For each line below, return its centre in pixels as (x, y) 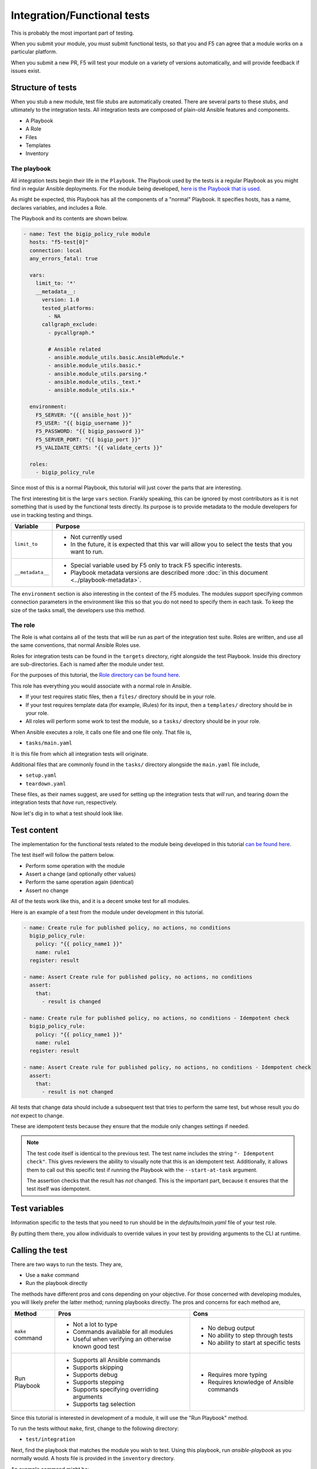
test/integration (50, 1439)
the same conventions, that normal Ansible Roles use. (76, 645)
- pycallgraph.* (71, 333)
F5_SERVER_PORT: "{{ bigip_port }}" (88, 440)
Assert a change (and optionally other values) (81, 874)
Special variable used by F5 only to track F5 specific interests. (156, 565)
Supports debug (95, 1374)
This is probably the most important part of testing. (72, 33)
